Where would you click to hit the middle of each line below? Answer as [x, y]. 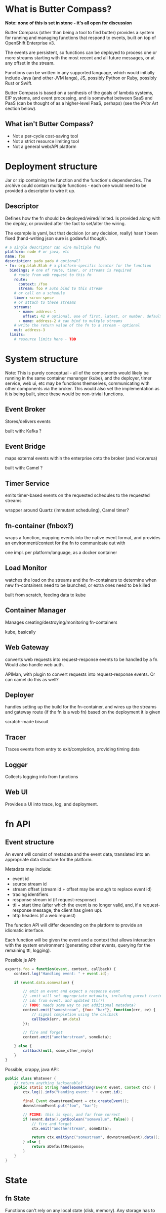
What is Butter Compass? [59, 9]
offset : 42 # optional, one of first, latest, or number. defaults [94, 316]
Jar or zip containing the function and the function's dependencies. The [78, 180]
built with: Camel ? [24, 468]
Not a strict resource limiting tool [45, 141]
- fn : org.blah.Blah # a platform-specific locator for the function [78, 266]
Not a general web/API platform [44, 146]
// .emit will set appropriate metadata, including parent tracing [94, 996]
